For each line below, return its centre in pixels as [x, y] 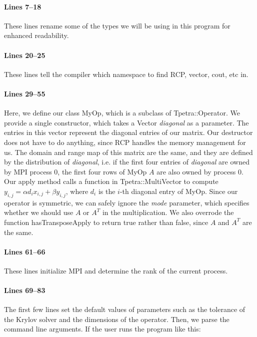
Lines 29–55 [25, 93]
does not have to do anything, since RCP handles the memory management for [125, 142]
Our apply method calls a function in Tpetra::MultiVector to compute [111, 181]
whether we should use [39, 212]
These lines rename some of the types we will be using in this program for [117, 25]
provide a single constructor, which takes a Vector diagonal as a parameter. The [126, 122]
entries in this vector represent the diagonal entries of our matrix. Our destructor [128, 132]
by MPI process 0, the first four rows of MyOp [75, 171]
